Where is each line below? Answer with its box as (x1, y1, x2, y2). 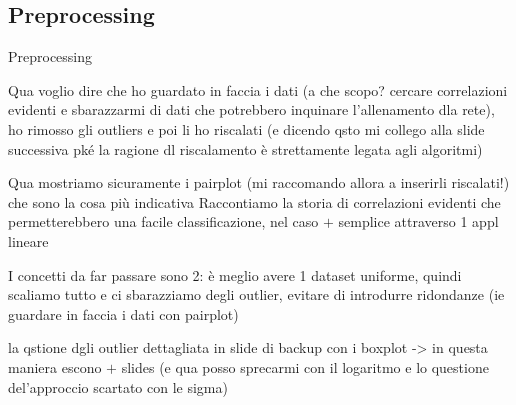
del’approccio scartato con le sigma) (8, 376, 228, 397)
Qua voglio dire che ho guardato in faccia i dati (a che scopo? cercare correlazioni (8, 79, 508, 100)
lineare (8, 230, 49, 251)
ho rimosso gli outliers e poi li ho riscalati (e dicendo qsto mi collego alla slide (8, 118, 485, 139)
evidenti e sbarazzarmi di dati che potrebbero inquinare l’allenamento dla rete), (8, 99, 495, 120)
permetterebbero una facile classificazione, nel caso (8, 211, 319, 232)
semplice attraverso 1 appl (338, 211, 499, 232)
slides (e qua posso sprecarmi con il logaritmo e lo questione (121, 356, 489, 377)
